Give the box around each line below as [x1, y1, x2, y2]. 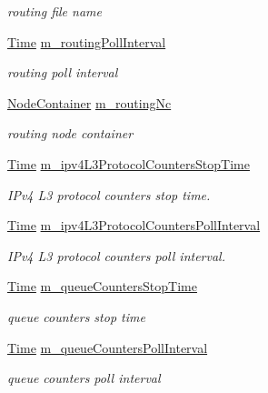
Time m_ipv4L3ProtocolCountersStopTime [7, 154, 250, 173]
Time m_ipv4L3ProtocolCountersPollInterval [7, 216, 261, 235]
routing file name [7, 2, 102, 20]
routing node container [7, 124, 134, 143]
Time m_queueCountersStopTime [7, 277, 197, 296]
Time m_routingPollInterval [7, 32, 166, 51]
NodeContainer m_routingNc [7, 93, 172, 112]
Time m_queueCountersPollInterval [7, 338, 208, 357]
